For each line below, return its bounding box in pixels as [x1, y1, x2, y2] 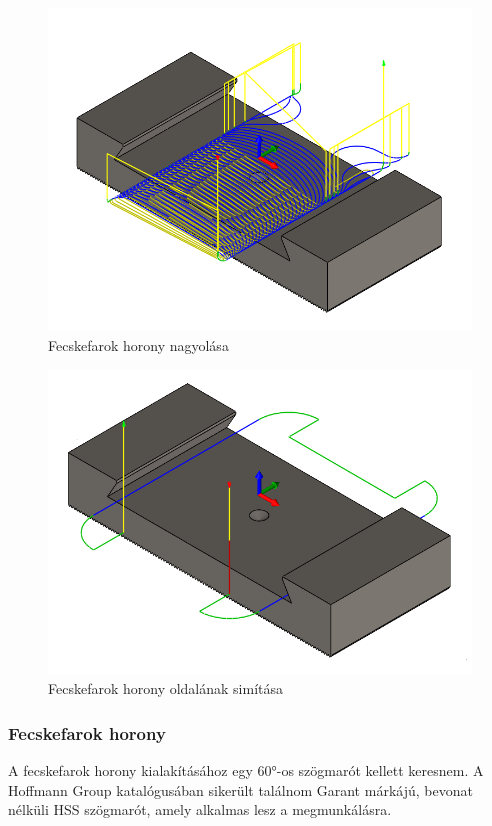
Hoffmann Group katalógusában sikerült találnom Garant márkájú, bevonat [8, 779, 473, 800]
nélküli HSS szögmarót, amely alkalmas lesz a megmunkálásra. [8, 799, 392, 820]
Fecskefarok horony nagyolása [48, 334, 229, 355]
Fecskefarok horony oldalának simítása [48, 678, 284, 699]
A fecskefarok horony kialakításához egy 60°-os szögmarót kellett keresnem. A [8, 760, 484, 780]
